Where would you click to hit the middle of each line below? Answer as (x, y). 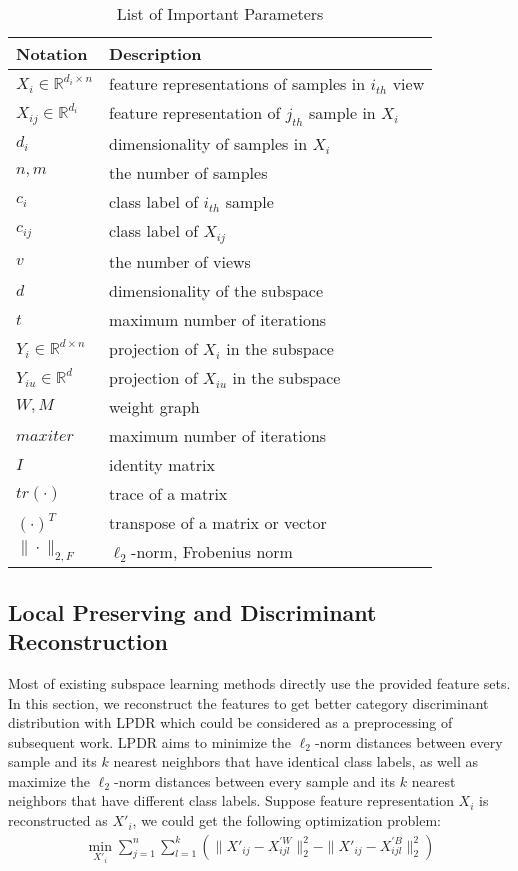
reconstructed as (58, 820)
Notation (52, 53)
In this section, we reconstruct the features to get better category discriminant (248, 702)
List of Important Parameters (220, 13)
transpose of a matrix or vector (218, 523)
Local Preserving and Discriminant (192, 611)
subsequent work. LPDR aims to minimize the (149, 741)
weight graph (154, 407)
